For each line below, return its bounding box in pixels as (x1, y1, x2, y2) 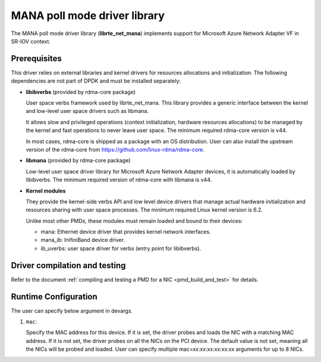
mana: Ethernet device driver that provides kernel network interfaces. (40, 228, 211, 235)
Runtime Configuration (11, 291, 97, 301)
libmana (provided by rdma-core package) (26, 157, 131, 164)
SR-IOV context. (11, 37, 51, 45)
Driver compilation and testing (11, 260, 126, 270)
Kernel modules (26, 187, 66, 194)
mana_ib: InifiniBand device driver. (40, 237, 125, 244)
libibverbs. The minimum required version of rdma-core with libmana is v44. (26, 176, 212, 184)
